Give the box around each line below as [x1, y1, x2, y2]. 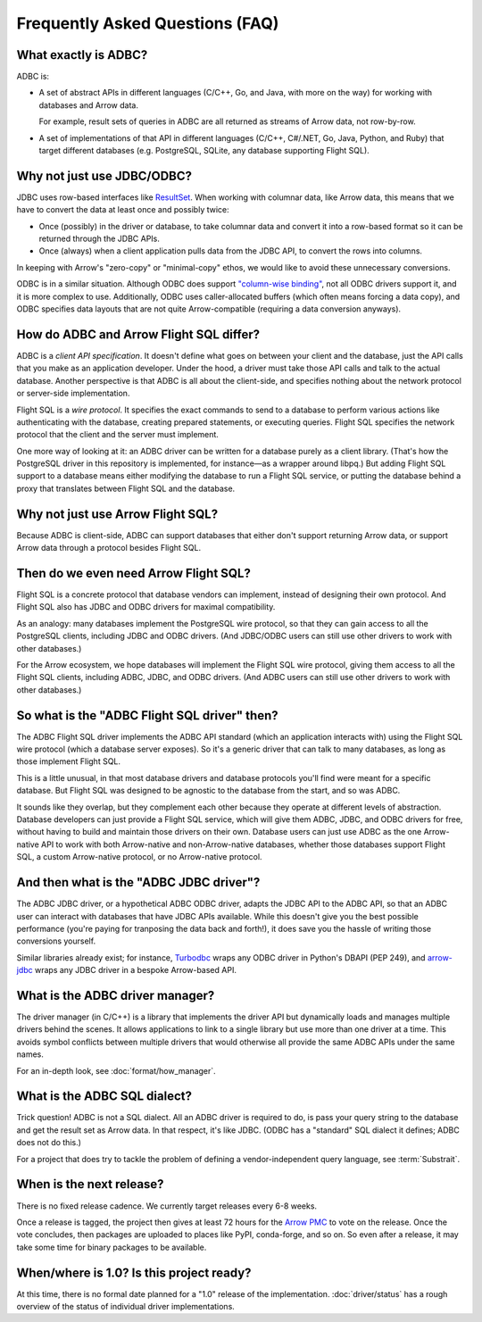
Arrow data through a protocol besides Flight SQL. [16, 543, 201, 553]
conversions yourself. [16, 935, 96, 946]
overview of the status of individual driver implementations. [16, 1301, 236, 1311]
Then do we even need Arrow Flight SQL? [16, 565, 252, 580]
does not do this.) [16, 1137, 82, 1148]
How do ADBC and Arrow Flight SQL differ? [16, 327, 261, 342]
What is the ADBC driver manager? [16, 987, 215, 1003]
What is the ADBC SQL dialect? [16, 1089, 192, 1104]
